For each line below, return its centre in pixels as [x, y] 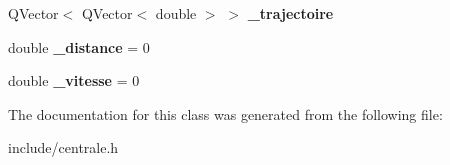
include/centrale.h [63, 147]
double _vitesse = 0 [74, 80]
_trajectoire [290, 13]
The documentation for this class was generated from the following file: [225, 113]
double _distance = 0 [79, 46]
